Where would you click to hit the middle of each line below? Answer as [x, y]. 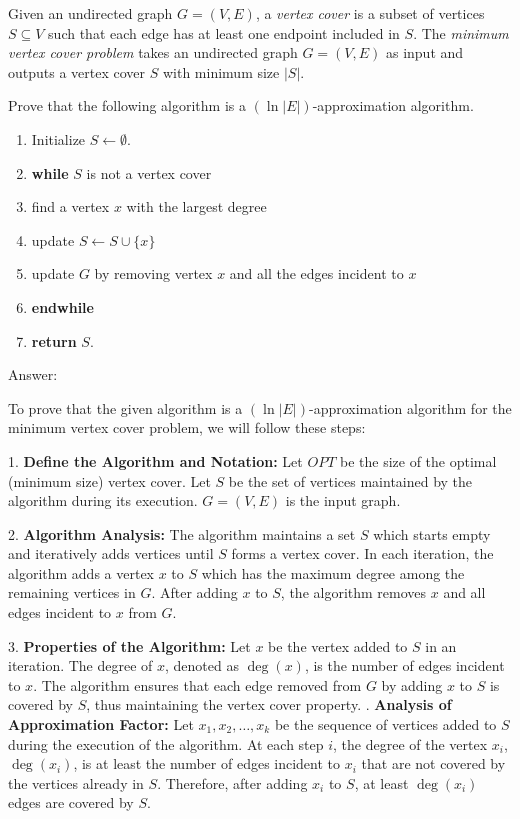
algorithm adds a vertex [81, 572]
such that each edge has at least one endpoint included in [224, 32]
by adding [412, 684]
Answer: [33, 374]
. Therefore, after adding [232, 782]
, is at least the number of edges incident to [207, 763]
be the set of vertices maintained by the [350, 480]
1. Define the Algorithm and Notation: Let [155, 460]
